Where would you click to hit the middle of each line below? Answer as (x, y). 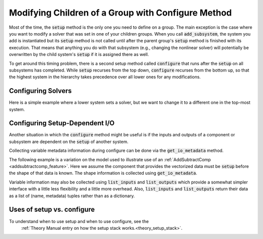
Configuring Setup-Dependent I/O (62, 123)
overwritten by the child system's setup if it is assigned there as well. (79, 55)
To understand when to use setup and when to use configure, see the (79, 221)
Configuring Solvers (40, 91)
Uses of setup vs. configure (52, 210)
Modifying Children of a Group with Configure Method (121, 13)
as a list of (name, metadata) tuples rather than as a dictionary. (72, 196)
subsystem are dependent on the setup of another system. (69, 142)
